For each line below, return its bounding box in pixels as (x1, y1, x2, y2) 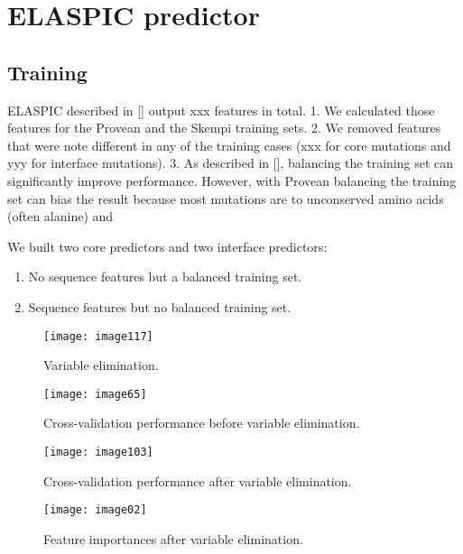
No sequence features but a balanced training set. (28, 267, 302, 286)
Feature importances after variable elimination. (43, 529, 303, 548)
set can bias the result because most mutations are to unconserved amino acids (7, 189, 444, 208)
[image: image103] (43, 446, 153, 459)
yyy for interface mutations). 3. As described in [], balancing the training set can (7, 153, 453, 172)
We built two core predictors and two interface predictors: (7, 236, 328, 255)
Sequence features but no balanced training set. (28, 297, 292, 316)
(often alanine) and (7, 207, 114, 226)
